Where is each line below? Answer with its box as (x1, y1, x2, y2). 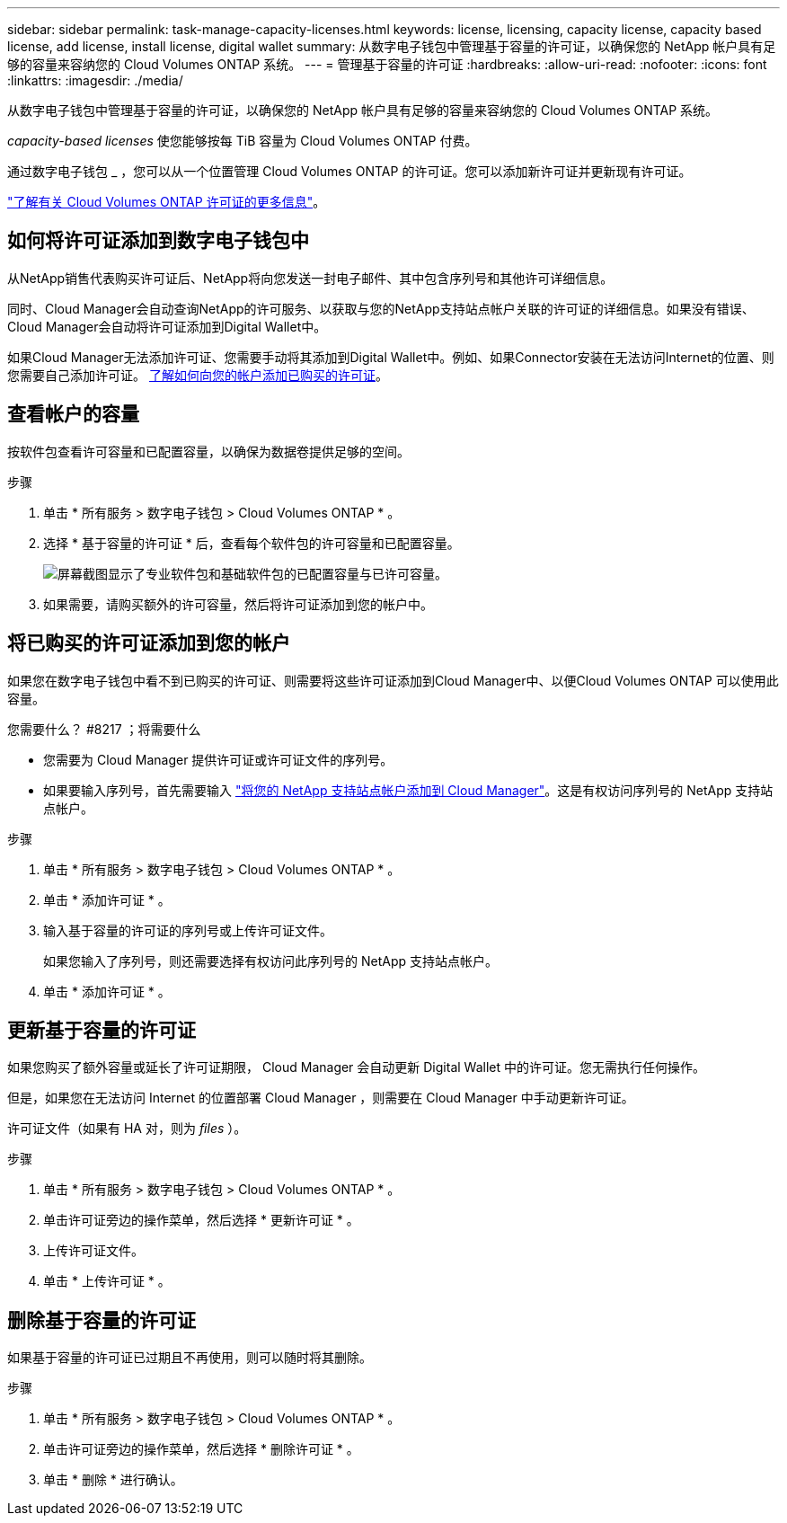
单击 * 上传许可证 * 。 (43, 1273, 171, 1289)
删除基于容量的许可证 (7, 1308, 196, 1332)
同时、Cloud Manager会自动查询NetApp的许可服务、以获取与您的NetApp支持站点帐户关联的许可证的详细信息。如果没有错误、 (7, 300, 755, 316)
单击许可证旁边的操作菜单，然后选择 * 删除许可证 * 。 (43, 1441, 359, 1457)
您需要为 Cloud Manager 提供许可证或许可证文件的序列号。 (43, 751, 393, 767)
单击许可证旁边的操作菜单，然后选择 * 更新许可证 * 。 (43, 1212, 359, 1228)
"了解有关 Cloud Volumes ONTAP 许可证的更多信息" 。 (7, 194, 326, 209)
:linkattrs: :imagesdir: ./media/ (7, 73, 183, 88)
